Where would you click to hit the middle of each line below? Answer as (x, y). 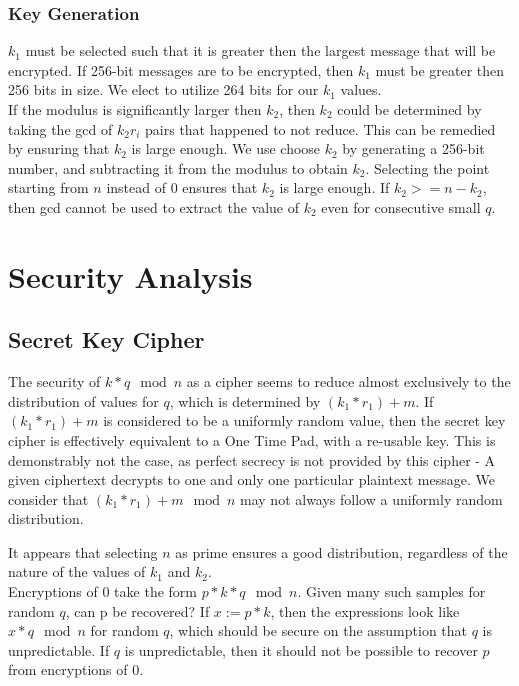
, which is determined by (245, 400)
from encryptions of (68, 669)
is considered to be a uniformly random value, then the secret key (304, 420)
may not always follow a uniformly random (371, 498)
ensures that (220, 187)
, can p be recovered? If (137, 610)
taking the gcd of (60, 128)
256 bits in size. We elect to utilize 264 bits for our (163, 89)
